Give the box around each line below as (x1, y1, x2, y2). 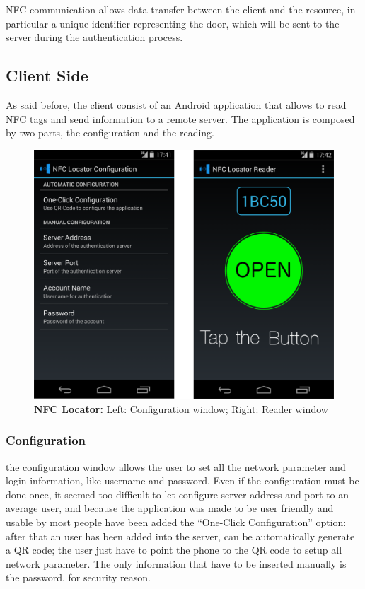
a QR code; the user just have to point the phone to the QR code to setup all (6, 542, 342, 557)
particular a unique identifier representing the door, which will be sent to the (6, 16, 340, 30)
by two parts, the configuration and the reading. (6, 125, 215, 140)
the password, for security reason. (6, 570, 151, 585)
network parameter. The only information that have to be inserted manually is (6, 556, 347, 571)
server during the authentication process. (6, 30, 183, 45)
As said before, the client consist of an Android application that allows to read (6, 97, 347, 112)
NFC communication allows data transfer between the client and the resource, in (6, 2, 356, 16)
